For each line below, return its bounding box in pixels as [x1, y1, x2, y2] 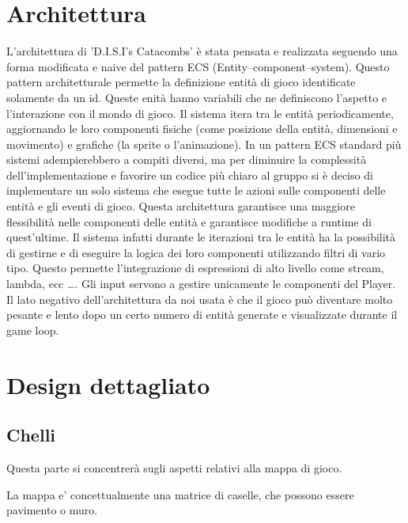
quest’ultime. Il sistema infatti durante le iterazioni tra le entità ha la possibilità [6, 229, 396, 245]
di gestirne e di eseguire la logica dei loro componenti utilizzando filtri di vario [6, 244, 386, 260]
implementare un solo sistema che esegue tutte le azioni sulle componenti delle [6, 182, 386, 199]
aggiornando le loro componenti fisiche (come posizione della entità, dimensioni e [6, 120, 398, 137]
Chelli [6, 423, 56, 447]
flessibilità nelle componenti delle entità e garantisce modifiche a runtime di [6, 213, 372, 229]
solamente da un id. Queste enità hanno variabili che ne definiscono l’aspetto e [6, 89, 387, 105]
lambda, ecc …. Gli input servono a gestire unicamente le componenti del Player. [6, 275, 396, 292]
